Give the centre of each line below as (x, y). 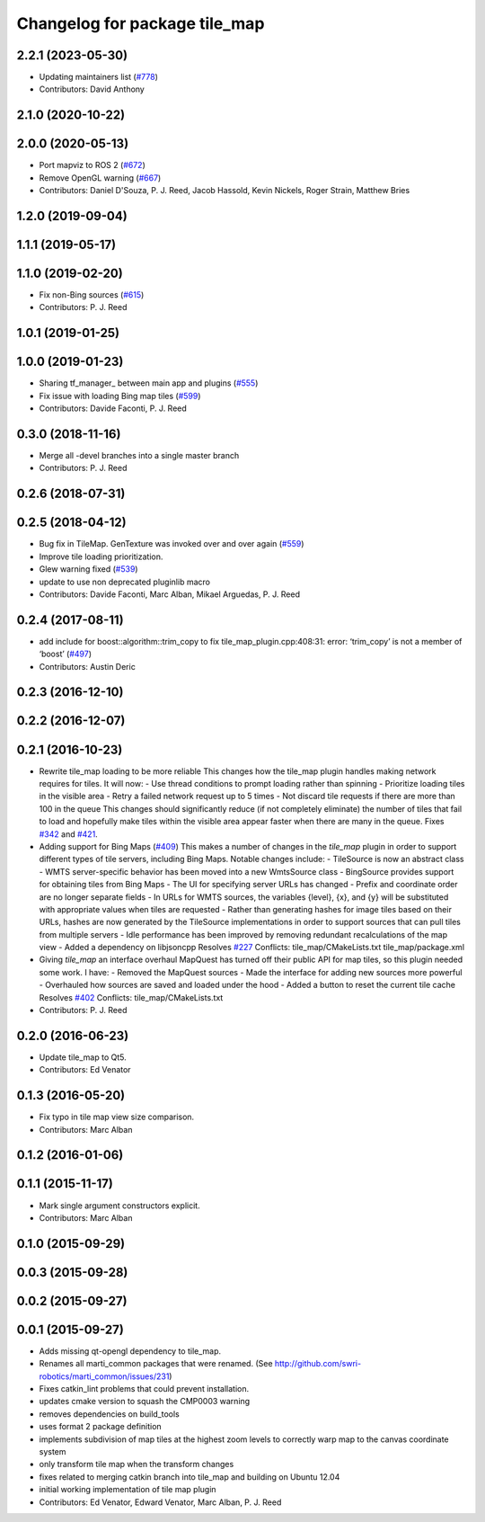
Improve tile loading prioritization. (101, 556)
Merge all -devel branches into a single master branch (139, 456)
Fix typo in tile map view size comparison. (117, 1117)
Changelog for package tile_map (141, 23)
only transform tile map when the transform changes (137, 1464)
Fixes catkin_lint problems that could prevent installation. (144, 1389)
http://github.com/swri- (318, 1364)
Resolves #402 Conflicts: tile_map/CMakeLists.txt (131, 997)
